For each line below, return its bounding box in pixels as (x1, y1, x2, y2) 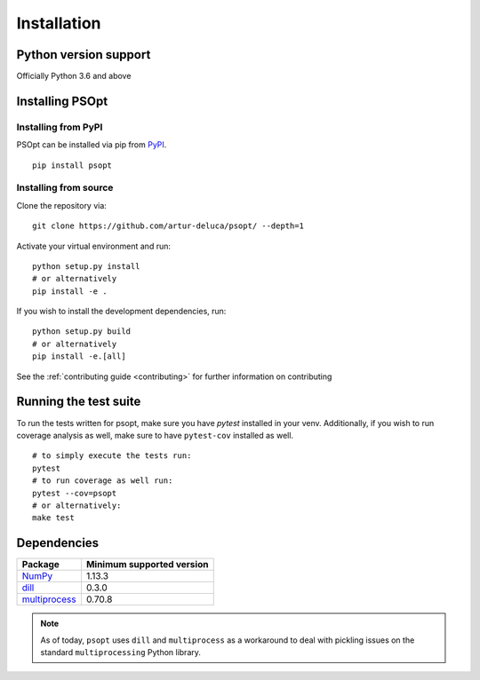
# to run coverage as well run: (32, 476, 173, 486)
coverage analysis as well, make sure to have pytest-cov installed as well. (16, 430, 293, 440)
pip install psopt (32, 160, 113, 170)
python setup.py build (32, 327, 132, 336)
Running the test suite (16, 394, 141, 409)
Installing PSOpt (16, 93, 108, 108)
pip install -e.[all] (32, 352, 126, 361)
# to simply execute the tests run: (32, 451, 192, 461)
